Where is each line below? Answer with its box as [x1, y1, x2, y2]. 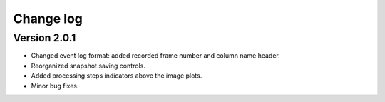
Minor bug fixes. [31, 81, 79, 90]
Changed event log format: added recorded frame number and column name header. [31, 51, 281, 60]
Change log [13, 11, 83, 26]
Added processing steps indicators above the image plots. [31, 71, 202, 80]
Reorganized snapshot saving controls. [31, 61, 145, 70]
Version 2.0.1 [13, 31, 76, 44]
